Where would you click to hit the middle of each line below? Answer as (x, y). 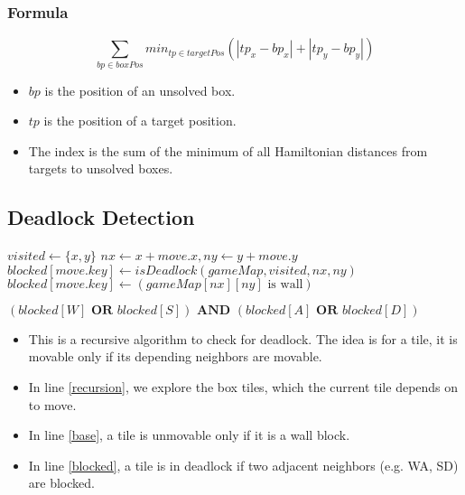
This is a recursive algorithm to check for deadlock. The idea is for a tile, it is (243, 338)
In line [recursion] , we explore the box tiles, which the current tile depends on (243, 386)
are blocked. (61, 483)
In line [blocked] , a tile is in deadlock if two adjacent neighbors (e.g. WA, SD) (243, 465)
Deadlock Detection (101, 217)
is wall (285, 284)
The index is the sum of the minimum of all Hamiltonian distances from (228, 150)
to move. (52, 404)
